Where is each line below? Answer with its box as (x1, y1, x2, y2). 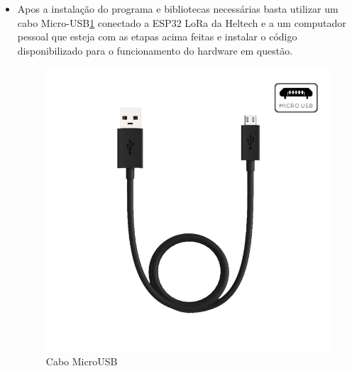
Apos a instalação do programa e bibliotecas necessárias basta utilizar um (17, 1, 339, 16)
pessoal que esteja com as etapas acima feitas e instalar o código (17, 29, 297, 44)
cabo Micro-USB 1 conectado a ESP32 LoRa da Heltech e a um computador (17, 15, 346, 30)
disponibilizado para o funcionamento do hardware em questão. (17, 43, 293, 57)
